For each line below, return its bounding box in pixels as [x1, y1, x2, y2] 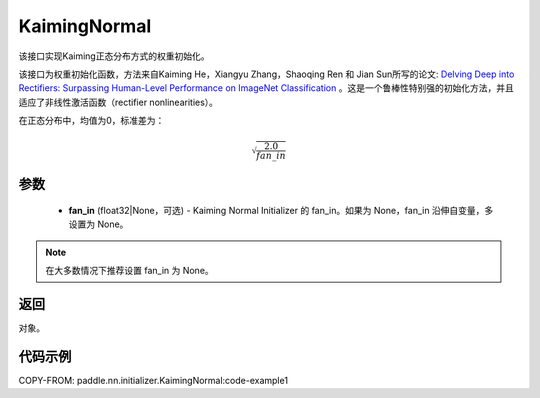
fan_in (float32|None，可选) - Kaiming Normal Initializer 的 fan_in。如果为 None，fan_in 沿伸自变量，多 [68, 204, 494, 216]
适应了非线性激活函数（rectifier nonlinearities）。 [18, 96, 219, 108]
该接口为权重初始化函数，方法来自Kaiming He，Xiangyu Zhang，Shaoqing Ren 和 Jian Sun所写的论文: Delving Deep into [18, 68, 515, 80]
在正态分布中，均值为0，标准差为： [18, 115, 165, 127]
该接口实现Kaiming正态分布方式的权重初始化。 [18, 50, 210, 62]
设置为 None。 [68, 218, 129, 230]
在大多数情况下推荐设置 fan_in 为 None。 [45, 265, 214, 277]
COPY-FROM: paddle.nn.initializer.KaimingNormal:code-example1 [18, 374, 289, 386]
